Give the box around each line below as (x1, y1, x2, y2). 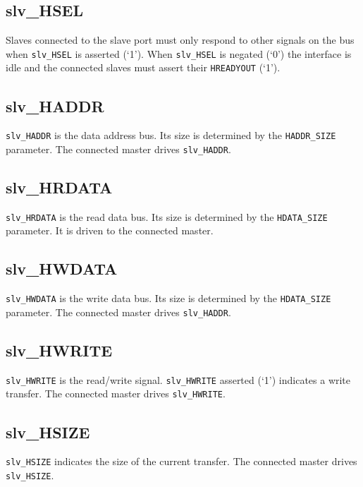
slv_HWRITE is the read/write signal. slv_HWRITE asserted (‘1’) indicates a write (6, 372, 351, 387)
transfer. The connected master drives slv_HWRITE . (6, 386, 226, 401)
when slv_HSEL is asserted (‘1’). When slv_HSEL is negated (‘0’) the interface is (6, 46, 352, 61)
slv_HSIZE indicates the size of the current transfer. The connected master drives (6, 454, 357, 469)
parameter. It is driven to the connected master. (6, 223, 214, 238)
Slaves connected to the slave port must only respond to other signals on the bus (6, 32, 355, 47)
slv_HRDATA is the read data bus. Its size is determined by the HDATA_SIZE (6, 209, 328, 224)
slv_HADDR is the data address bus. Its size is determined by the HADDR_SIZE (6, 128, 336, 143)
